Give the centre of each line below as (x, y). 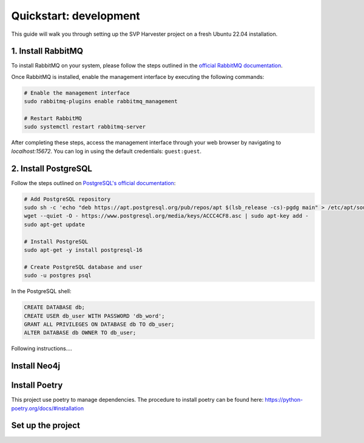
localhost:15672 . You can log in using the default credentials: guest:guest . (106, 151)
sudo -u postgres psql (58, 276)
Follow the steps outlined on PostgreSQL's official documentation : (93, 183)
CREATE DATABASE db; (54, 307)
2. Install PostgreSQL (52, 168)
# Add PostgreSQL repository (67, 199)
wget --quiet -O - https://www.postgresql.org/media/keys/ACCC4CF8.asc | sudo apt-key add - (166, 216)
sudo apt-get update (54, 224)
